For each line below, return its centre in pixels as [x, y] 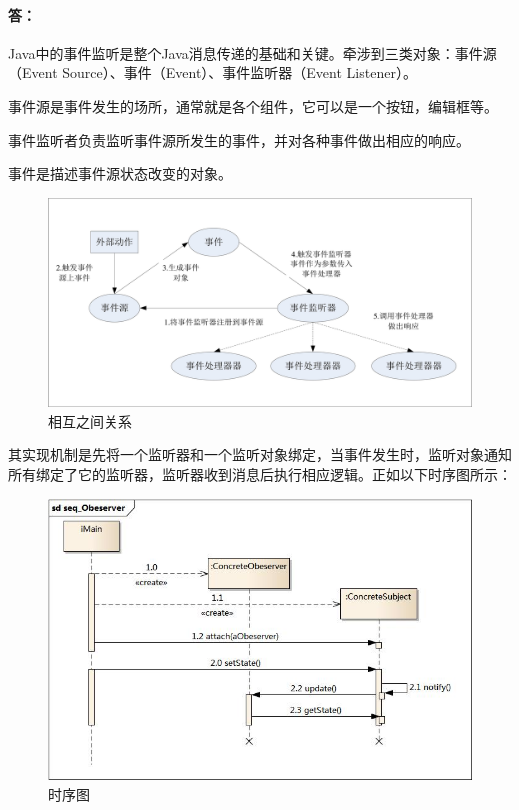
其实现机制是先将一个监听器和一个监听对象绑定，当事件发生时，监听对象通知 [260, 454]
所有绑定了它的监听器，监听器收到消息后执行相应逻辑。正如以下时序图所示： [260, 474]
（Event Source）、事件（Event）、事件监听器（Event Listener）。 [212, 72]
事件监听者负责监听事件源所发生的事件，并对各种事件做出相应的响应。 [239, 139]
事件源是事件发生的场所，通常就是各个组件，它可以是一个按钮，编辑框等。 [253, 105]
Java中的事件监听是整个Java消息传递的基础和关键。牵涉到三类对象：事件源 [252, 52]
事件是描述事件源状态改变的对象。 [120, 173]
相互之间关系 [90, 420]
